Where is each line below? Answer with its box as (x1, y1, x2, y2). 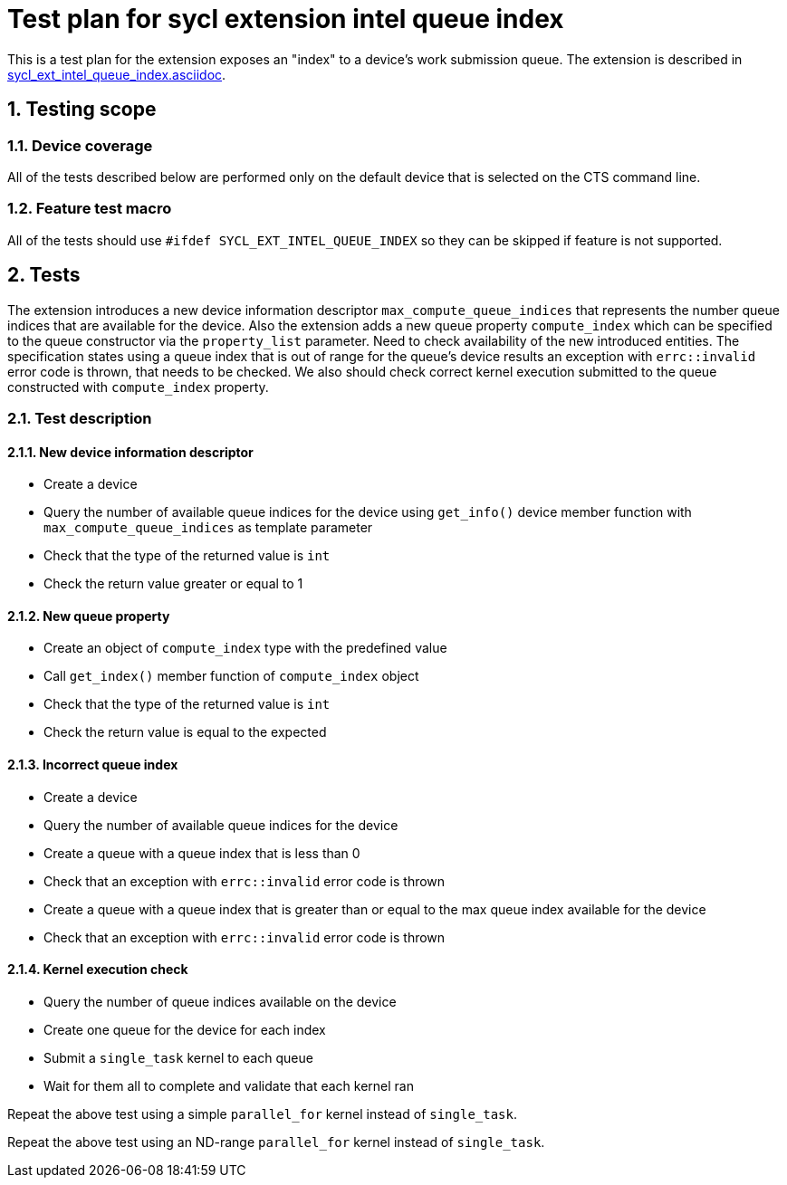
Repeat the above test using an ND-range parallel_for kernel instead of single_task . (7, 1133, 545, 1150)
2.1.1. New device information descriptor (7, 444, 254, 460)
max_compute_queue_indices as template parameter (43, 520, 373, 536)
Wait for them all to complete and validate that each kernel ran (43, 1077, 414, 1094)
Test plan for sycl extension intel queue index (7, 4, 564, 34)
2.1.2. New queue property (7, 607, 170, 624)
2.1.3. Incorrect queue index (7, 756, 178, 772)
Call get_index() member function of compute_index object (43, 668, 419, 684)
